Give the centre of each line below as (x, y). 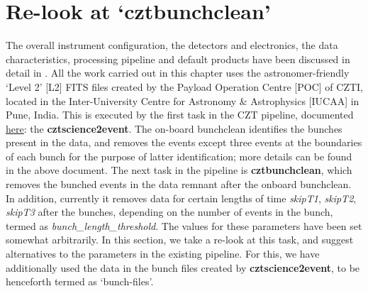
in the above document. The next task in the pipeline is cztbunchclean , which (179, 170)
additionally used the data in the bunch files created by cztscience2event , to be (183, 267)
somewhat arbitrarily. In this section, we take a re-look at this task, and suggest (180, 240)
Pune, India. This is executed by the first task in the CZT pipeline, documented (180, 115)
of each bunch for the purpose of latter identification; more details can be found (179, 156)
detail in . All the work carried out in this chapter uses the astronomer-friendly (178, 73)
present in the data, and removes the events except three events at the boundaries (184, 142)
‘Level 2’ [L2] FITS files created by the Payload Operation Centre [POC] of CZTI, (184, 86)
